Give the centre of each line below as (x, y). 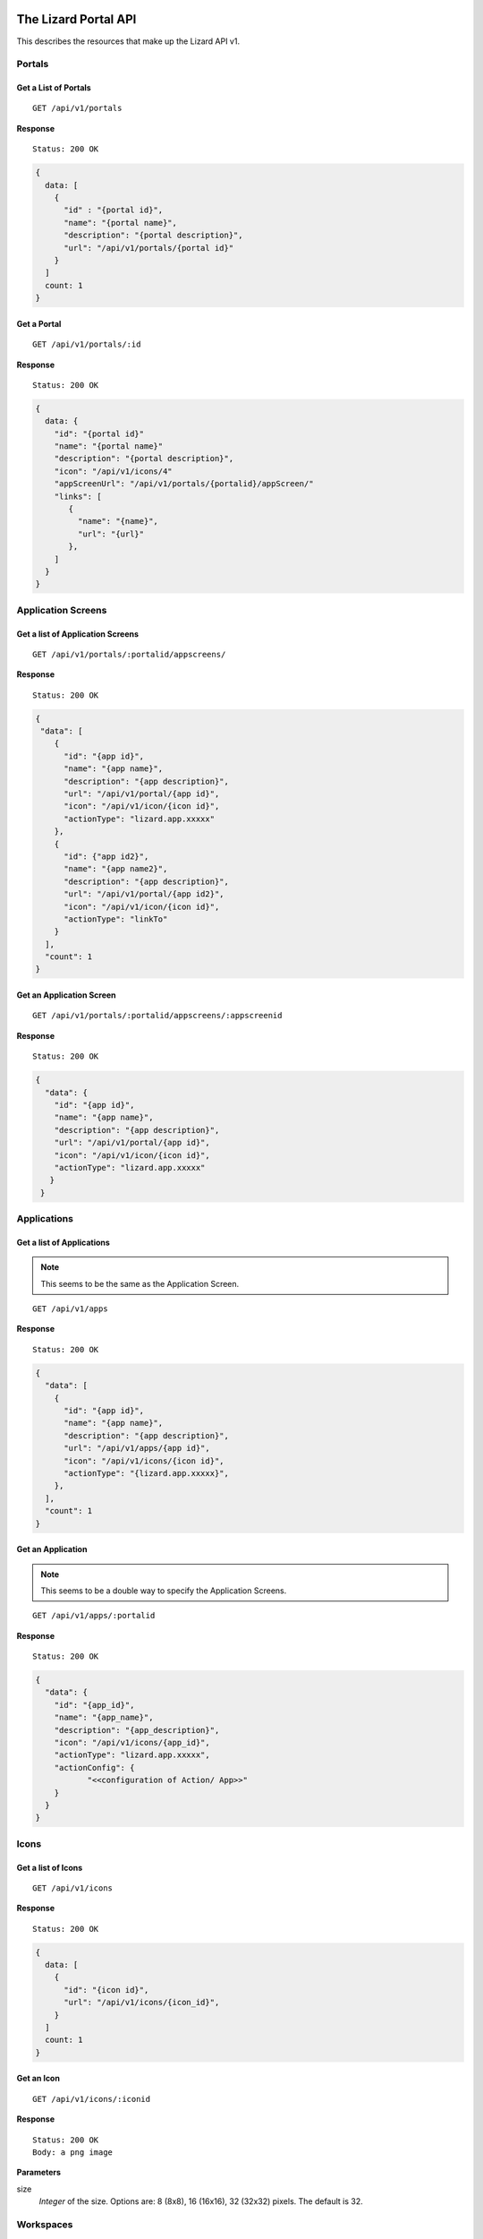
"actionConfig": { (94, 1767)
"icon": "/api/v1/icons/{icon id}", (144, 1461)
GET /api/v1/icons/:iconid (92, 2099)
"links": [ (78, 496)
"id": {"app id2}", (106, 856)
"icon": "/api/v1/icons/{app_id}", (132, 1743)
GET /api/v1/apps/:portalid (94, 1616)
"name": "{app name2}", (116, 869)
